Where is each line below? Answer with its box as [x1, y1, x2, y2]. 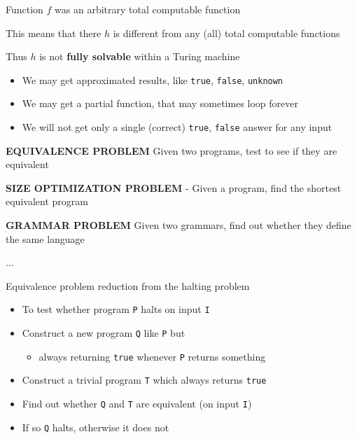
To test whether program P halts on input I [22, 302, 210, 316]
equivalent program [6, 194, 88, 209]
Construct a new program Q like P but [22, 326, 185, 340]
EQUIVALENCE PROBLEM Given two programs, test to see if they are [6, 143, 337, 158]
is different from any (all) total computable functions [113, 25, 340, 40]
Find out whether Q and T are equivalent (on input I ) [22, 396, 252, 411]
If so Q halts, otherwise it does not [22, 419, 169, 434]
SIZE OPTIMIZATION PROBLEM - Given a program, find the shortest [6, 180, 342, 195]
